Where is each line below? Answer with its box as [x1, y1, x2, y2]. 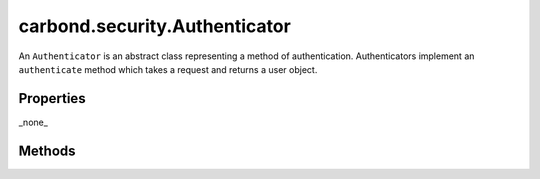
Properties [18, 90, 86, 107]
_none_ [18, 116, 49, 128]
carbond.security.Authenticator [18, 15, 292, 37]
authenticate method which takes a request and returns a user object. [18, 63, 318, 75]
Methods [18, 142, 76, 159]
